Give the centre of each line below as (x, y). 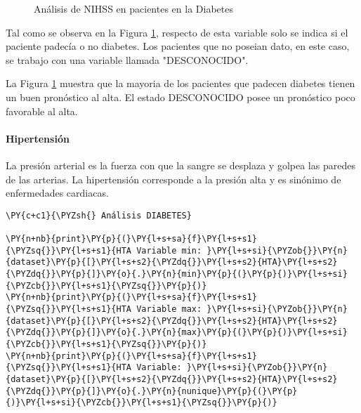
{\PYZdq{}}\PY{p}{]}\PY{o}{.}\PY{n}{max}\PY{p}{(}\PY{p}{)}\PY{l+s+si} (177, 333)
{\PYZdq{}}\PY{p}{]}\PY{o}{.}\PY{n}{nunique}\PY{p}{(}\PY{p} (152, 391)
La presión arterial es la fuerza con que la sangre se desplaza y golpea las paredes (180, 165)
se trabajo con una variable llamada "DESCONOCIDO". (127, 59)
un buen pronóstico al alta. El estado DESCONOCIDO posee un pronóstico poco (180, 97)
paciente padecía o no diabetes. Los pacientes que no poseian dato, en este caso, (178, 46)
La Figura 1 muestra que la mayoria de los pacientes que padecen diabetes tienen (180, 83)
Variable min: (169, 250)
